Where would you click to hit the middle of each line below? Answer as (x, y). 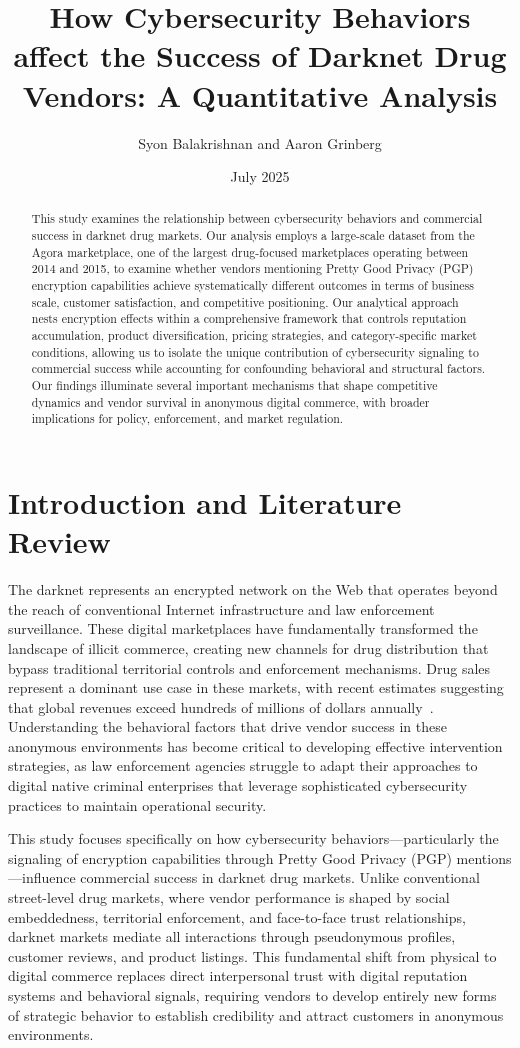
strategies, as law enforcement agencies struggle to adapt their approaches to (243, 765)
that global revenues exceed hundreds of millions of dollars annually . (221, 706)
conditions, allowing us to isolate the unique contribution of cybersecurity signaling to (255, 351)
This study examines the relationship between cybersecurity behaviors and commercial (257, 218)
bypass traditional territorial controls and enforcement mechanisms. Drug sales (249, 667)
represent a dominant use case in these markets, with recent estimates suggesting (256, 687)
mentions (484, 857)
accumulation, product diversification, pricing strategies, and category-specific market (254, 335)
